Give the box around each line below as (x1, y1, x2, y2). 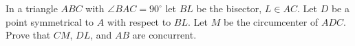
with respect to (107, 14, 171, 28)
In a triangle (6, 1, 58, 15)
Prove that (6, 28, 51, 42)
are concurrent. (132, 28, 197, 42)
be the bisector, (196, 1, 262, 15)
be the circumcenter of (223, 14, 319, 28)
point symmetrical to (6, 14, 94, 28)
